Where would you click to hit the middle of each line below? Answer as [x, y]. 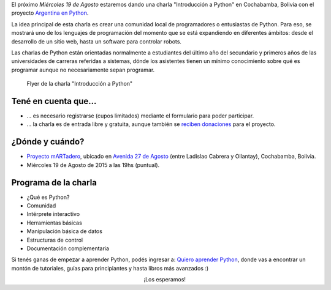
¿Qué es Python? [48, 197]
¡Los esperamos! [165, 280]
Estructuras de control [55, 240]
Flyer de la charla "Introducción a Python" [80, 84]
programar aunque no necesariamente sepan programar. [83, 70]
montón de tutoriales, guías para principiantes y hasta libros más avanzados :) [110, 268]
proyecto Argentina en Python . [50, 13]
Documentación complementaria [68, 248]
